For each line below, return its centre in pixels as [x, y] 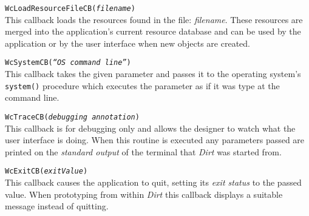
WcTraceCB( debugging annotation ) [72, 117]
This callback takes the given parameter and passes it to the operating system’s [153, 74]
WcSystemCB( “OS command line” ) [68, 63]
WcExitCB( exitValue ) [46, 171]
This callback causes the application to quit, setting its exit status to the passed [153, 182]
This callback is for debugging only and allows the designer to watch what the [150, 128]
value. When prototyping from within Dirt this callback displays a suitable [144, 194]
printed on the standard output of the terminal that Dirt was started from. [143, 151]
